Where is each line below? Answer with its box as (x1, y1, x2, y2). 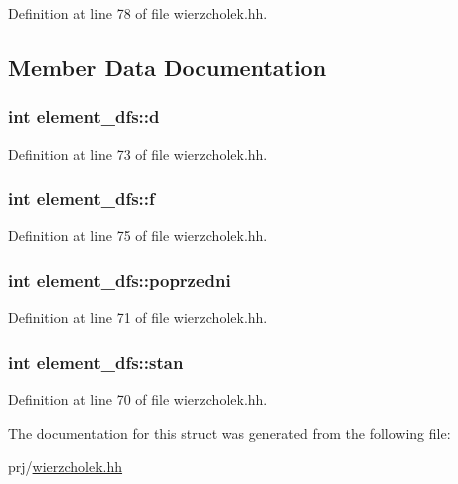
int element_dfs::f (8, 186, 155, 211)
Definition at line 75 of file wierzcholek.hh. (8, 225, 268, 246)
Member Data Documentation (8, 51, 327, 82)
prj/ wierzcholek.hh (8, 456, 123, 477)
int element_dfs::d (8, 104, 160, 129)
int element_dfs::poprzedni (8, 267, 231, 292)
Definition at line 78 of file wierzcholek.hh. (8, 3, 268, 23)
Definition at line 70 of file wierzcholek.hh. (8, 389, 268, 410)
